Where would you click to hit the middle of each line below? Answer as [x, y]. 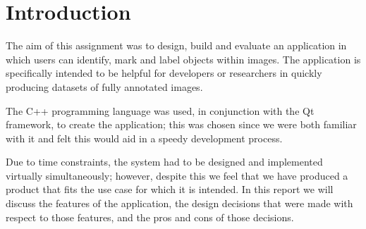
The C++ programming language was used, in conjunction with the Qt [160, 110]
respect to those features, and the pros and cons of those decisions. [150, 217]
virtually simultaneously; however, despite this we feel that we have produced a [177, 175]
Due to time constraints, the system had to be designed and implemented [164, 162]
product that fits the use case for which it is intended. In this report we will [170, 189]
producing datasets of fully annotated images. [104, 86]
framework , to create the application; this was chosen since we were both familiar [181, 124]
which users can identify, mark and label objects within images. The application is [183, 59]
